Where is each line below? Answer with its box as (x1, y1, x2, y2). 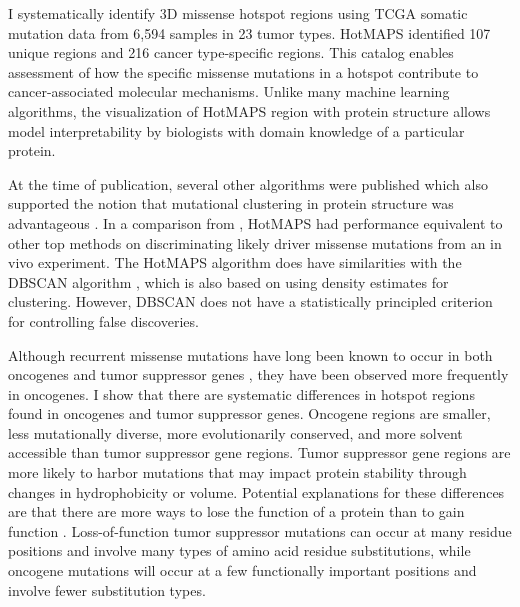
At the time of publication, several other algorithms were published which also (8, 173, 488, 194)
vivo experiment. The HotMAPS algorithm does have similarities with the (8, 252, 462, 273)
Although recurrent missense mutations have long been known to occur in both (8, 344, 493, 365)
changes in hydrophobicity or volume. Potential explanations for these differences (8, 481, 505, 502)
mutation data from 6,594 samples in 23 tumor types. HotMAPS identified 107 (8, 22, 491, 43)
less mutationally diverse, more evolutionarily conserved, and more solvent (8, 422, 463, 443)
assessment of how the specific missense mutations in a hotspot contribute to (8, 61, 479, 82)
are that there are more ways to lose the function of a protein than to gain (8, 501, 465, 522)
